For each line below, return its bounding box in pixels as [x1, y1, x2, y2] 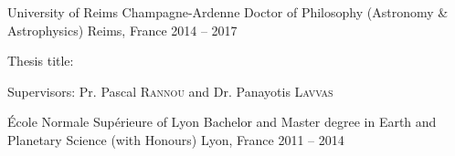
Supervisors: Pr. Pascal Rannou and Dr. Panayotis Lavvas [7, 81, 333, 100]
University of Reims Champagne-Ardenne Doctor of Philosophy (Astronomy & [7, 3, 449, 21]
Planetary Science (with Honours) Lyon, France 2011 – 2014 [7, 130, 344, 149]
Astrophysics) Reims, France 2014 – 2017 [7, 20, 238, 39]
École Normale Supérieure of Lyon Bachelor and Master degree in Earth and [7, 112, 437, 131]
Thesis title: [7, 51, 74, 70]
